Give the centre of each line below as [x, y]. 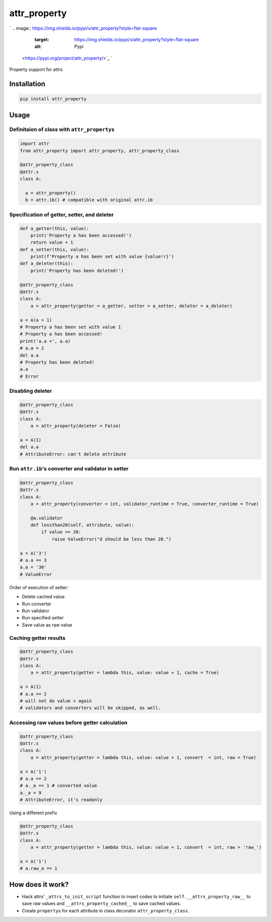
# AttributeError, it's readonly [61, 800]
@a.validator [47, 518]
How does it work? [39, 884]
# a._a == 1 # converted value [59, 786]
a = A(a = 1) [36, 320]
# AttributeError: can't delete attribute [73, 454]
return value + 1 [52, 242]
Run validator [36, 611]
